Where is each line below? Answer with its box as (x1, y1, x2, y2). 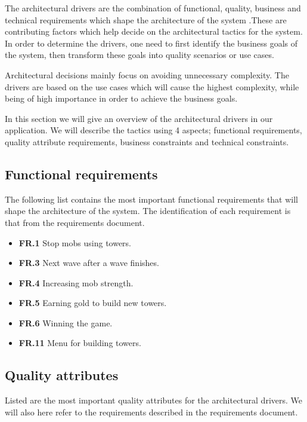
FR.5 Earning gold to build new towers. (18, 296, 167, 309)
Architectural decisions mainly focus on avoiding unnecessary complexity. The (5, 68, 289, 81)
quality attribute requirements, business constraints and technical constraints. (5, 135, 289, 148)
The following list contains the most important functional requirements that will (5, 192, 299, 205)
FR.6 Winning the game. (18, 316, 113, 329)
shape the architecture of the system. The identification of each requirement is (5, 204, 291, 217)
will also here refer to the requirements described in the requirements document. (5, 405, 298, 418)
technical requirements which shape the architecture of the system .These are (5, 13, 287, 26)
